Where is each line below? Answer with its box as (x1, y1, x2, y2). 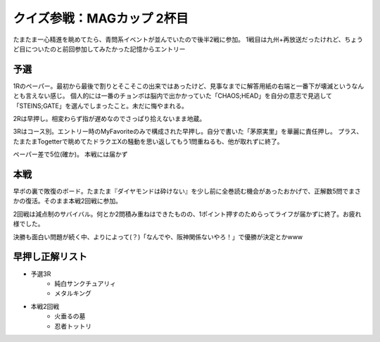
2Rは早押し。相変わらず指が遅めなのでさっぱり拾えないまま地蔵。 (13, 115, 206, 123)
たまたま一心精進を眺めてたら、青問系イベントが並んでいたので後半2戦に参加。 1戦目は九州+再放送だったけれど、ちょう (13, 35, 364, 44)
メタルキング (54, 289, 91, 298)
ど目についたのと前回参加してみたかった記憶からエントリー (13, 44, 186, 53)
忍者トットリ (54, 322, 91, 330)
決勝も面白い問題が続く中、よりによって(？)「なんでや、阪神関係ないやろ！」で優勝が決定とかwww (13, 232, 303, 241)
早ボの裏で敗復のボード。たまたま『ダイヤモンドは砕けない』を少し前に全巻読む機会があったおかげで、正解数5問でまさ (13, 187, 362, 196)
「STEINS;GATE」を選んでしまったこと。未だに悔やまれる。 (13, 101, 188, 110)
